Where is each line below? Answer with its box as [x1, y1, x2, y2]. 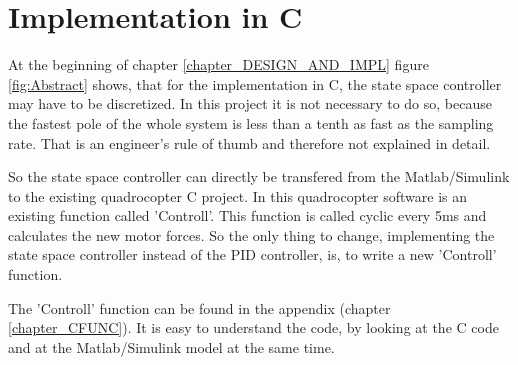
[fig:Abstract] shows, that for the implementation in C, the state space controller [8, 73, 502, 94]
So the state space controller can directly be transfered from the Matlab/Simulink [8, 166, 510, 187]
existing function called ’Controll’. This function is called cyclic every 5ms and [8, 205, 487, 226]
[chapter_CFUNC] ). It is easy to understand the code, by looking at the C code [8, 317, 499, 338]
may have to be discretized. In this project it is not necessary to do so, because [8, 93, 492, 114]
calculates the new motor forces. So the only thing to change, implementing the [8, 224, 495, 245]
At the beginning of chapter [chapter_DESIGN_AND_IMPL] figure [8, 54, 429, 75]
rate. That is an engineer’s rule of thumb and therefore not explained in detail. [8, 132, 491, 153]
